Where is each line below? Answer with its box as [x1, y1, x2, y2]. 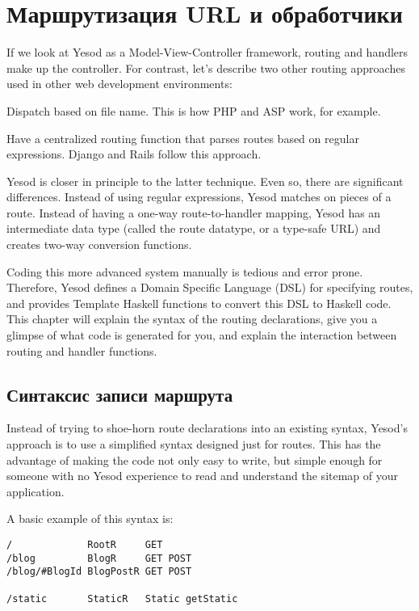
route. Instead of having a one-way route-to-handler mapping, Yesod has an [6, 204, 381, 221]
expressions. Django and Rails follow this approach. [6, 145, 262, 162]
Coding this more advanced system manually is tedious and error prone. [6, 263, 363, 280]
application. [6, 482, 65, 499]
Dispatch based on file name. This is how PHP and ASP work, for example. [6, 102, 381, 119]
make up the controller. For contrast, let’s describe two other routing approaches [6, 59, 405, 76]
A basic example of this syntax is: [6, 510, 174, 527]
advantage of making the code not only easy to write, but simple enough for [6, 451, 383, 468]
